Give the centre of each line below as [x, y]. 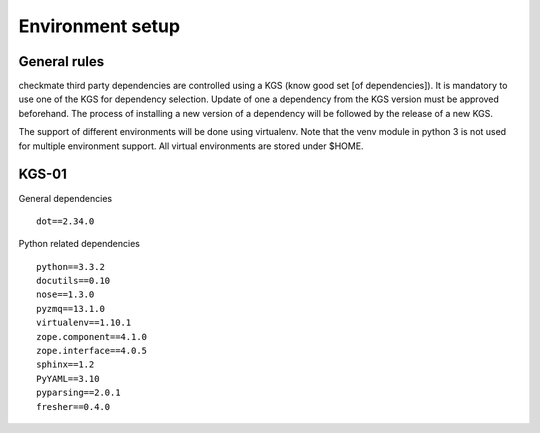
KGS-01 [42, 174]
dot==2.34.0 [65, 221]
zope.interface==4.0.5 [92, 351]
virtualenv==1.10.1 [84, 323]
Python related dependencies [79, 244]
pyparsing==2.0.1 [78, 393]
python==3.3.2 [70, 266]
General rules [61, 61]
